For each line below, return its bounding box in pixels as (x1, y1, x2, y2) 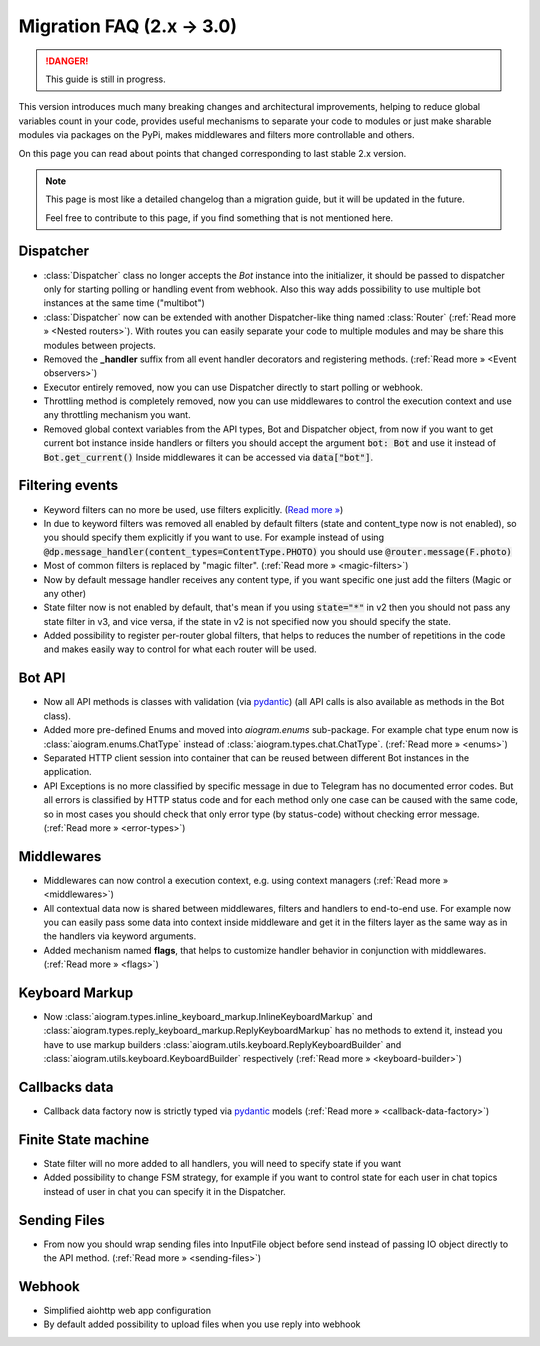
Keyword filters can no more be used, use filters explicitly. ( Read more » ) (43, 503, 344, 515)
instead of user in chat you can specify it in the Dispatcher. (43, 1185, 287, 1197)
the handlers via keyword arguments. (43, 930, 197, 942)
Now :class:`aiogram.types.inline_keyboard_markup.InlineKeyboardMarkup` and (43, 1011, 373, 1023)
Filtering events (18, 477, 119, 494)
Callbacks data (18, 1079, 114, 1096)
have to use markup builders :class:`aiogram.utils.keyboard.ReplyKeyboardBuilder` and (43, 1038, 402, 1050)
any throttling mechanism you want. (43, 409, 191, 421)
